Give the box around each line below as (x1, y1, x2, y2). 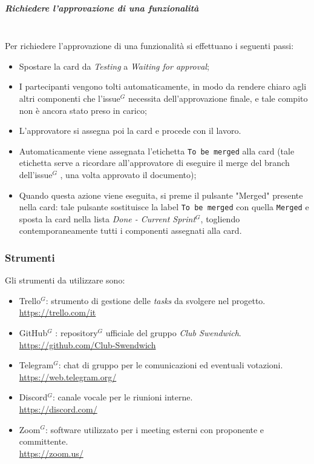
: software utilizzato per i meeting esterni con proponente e (45, 423, 264, 436)
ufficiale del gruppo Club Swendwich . (105, 326, 241, 339)
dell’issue (19, 168, 53, 181)
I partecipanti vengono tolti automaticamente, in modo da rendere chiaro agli (19, 80, 307, 93)
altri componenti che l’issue (19, 91, 120, 104)
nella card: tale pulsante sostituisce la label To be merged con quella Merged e (19, 201, 309, 213)
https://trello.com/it (19, 306, 96, 319)
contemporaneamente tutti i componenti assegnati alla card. (19, 224, 242, 237)
